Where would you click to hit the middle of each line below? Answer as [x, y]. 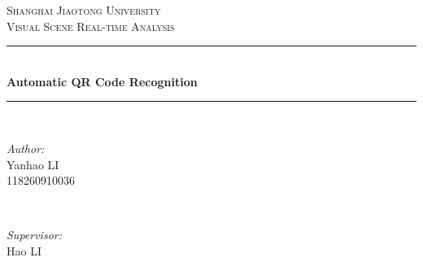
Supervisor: [34, 235]
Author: [26, 148]
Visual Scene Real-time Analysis [91, 26]
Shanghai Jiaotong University [84, 10]
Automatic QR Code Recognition [102, 81]
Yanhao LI [33, 164]
